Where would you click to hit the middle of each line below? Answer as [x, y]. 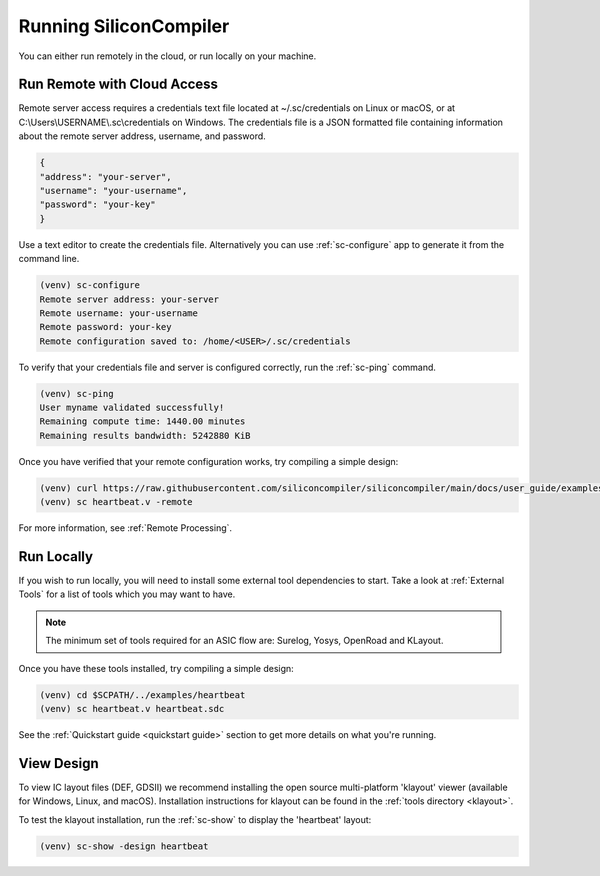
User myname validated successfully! [132, 408]
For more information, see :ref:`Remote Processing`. [125, 528]
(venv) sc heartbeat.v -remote [116, 502]
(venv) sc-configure [89, 285]
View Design [58, 763]
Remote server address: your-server [129, 299]
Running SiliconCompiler [124, 26]
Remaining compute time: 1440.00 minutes [142, 421]
